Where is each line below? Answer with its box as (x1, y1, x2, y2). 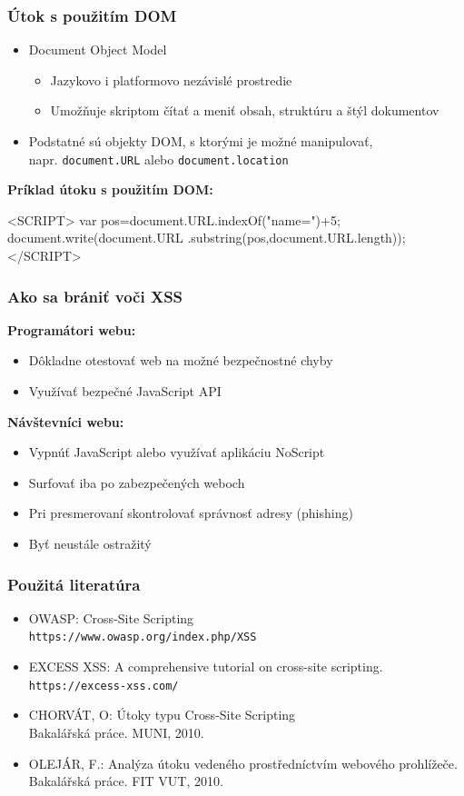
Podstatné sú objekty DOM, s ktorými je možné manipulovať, (28, 132, 373, 150)
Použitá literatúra (7, 572, 141, 595)
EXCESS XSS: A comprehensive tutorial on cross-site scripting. (28, 657, 383, 676)
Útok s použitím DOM (7, 4, 177, 26)
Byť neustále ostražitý (28, 534, 152, 552)
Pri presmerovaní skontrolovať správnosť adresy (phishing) (28, 503, 353, 522)
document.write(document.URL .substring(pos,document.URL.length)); (7, 228, 406, 247)
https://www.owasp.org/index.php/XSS (28, 631, 257, 644)
